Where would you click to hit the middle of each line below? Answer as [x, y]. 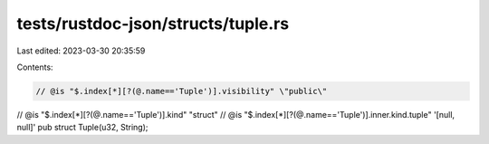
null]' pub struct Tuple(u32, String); [82, 128]
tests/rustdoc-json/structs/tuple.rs [153, 24]
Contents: [35, 67]
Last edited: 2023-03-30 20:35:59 [81, 51]
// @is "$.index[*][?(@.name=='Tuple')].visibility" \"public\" [182, 91]
